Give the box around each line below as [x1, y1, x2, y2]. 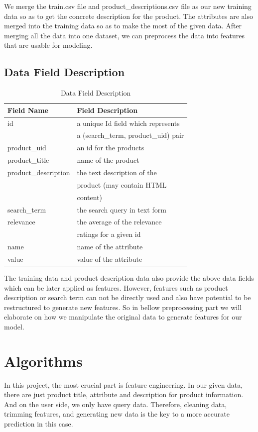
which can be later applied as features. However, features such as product [4, 282, 228, 293]
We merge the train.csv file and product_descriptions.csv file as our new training [4, 1, 252, 11]
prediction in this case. [4, 419, 73, 429]
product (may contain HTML [77, 179, 167, 190]
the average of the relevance [77, 216, 162, 227]
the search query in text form [77, 204, 166, 215]
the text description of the [77, 167, 157, 177]
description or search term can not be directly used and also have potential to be [4, 292, 251, 303]
